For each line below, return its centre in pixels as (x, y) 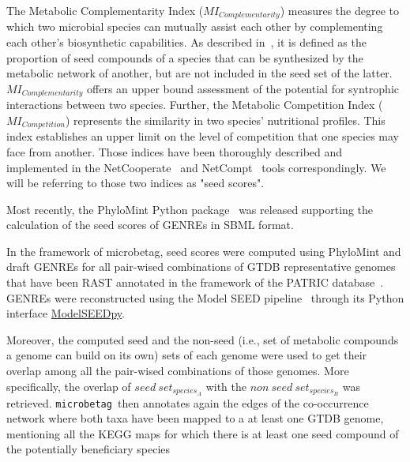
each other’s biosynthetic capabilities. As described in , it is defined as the (186, 42)
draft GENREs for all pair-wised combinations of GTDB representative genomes (201, 267)
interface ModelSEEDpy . (66, 313)
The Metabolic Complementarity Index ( (105, 10)
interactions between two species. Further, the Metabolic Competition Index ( (195, 105)
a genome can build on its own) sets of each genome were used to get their (187, 355)
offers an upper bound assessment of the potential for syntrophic (243, 88)
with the (226, 386)
